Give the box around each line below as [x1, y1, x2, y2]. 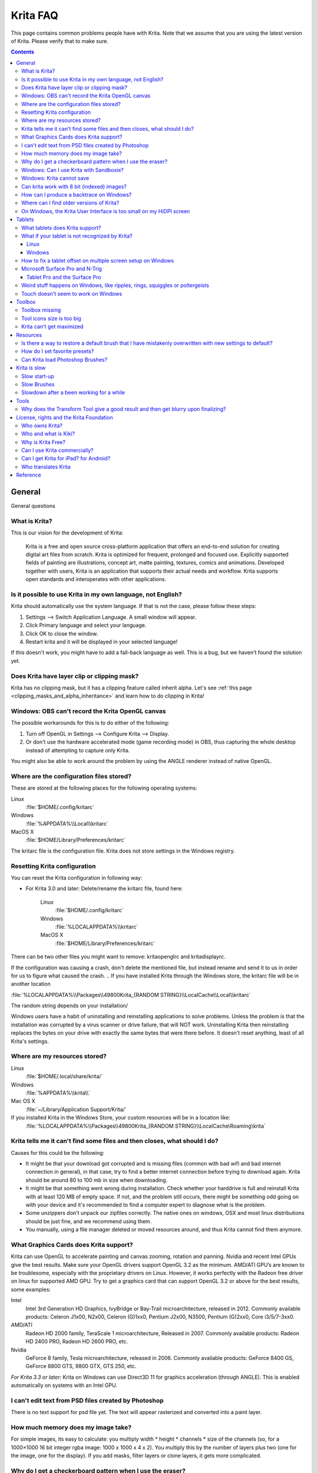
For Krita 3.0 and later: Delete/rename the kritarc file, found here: [25, 885, 183, 892]
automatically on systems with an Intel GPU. [11, 1382, 118, 1389]
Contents [11, 48, 35, 55]
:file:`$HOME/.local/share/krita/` [25, 1073, 103, 1080]
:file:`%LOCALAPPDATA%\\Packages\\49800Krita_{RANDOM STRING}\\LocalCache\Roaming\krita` [25, 1122, 266, 1129]
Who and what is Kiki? [21, 430, 75, 437]
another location [11, 980, 51, 987]
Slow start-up [21, 372, 54, 379]
